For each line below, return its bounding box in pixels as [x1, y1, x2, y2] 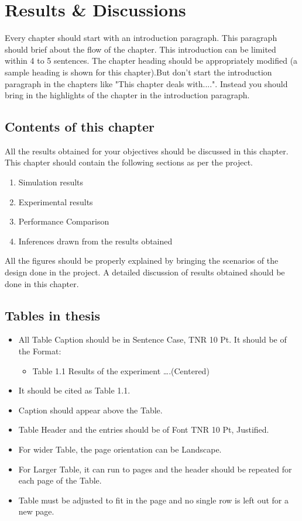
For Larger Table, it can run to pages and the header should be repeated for [18, 463, 292, 475]
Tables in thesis [5, 306, 101, 324]
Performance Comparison [18, 215, 109, 227]
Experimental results [18, 195, 93, 208]
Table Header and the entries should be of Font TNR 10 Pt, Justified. [18, 423, 269, 436]
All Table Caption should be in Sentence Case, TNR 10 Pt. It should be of [18, 333, 287, 346]
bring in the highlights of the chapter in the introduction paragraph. [5, 89, 250, 101]
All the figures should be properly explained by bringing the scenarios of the [5, 254, 279, 267]
